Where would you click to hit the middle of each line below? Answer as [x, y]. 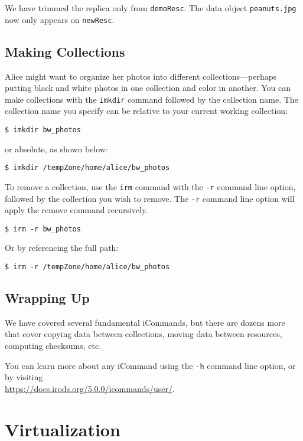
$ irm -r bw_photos [43, 229]
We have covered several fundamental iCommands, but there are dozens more [145, 322]
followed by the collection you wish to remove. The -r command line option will [150, 198]
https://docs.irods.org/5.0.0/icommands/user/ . [90, 388]
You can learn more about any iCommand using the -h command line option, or [150, 365]
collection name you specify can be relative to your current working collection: [146, 111]
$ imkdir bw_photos [43, 130]
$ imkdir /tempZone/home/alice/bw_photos [87, 168]
